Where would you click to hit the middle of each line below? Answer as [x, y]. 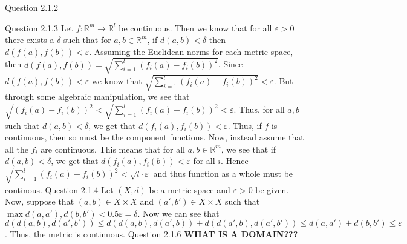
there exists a [30, 40]
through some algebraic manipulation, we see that [97, 97]
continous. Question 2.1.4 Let [59, 189]
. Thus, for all [259, 109]
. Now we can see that [178, 213]
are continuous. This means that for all [113, 149]
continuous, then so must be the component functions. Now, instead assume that [155, 137]
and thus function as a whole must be [223, 173]
